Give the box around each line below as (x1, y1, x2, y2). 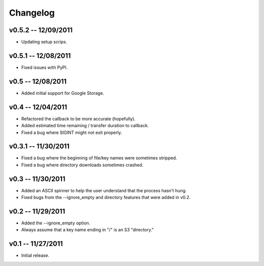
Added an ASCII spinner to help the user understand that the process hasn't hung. (21, 187, 187, 193)
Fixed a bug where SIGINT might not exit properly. (21, 130, 122, 135)
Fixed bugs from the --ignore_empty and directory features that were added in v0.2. (21, 195, 191, 200)
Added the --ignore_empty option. (21, 220, 90, 226)
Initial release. (21, 252, 49, 259)
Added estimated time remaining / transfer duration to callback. (21, 123, 149, 129)
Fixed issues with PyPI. (21, 64, 68, 70)
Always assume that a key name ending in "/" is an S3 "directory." (21, 227, 154, 233)
